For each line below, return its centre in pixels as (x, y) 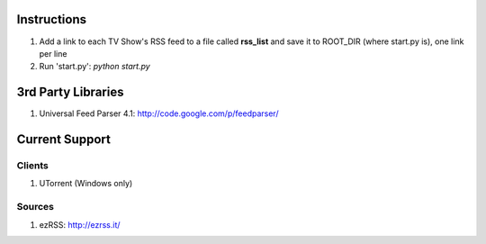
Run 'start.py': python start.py (94, 67)
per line (53, 53)
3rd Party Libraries (70, 92)
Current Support (64, 140)
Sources (35, 207)
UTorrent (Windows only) (86, 184)
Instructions (52, 19)
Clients (32, 165)
